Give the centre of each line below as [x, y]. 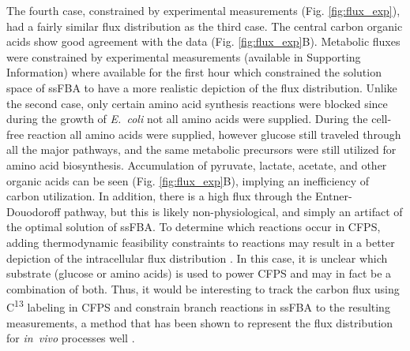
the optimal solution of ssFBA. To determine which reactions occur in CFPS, [194, 227]
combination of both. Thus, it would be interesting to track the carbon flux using [203, 288]
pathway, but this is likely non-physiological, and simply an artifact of [233, 211]
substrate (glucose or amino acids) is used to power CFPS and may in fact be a [199, 273]
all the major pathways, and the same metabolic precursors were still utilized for [201, 149]
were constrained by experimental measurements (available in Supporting [184, 56]
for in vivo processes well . [71, 338]
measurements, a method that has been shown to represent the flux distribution [200, 322]
